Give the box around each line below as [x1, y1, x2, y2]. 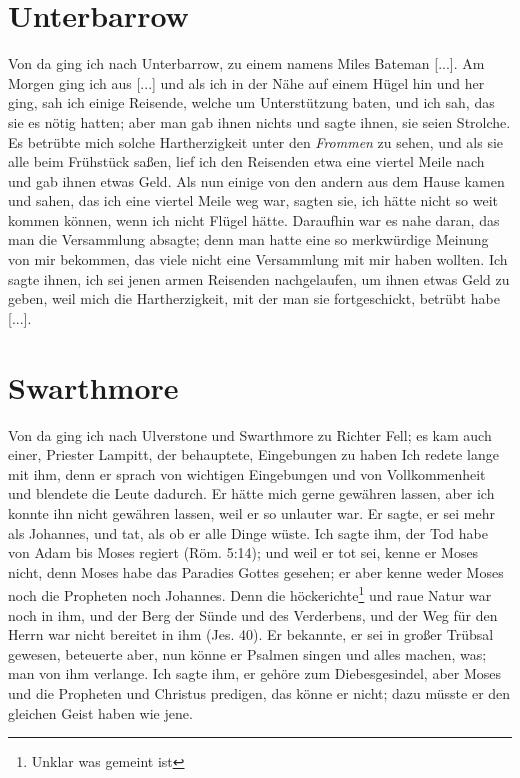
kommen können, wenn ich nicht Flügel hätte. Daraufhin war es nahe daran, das [8, 209, 500, 230]
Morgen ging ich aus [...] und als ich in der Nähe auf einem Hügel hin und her [8, 72, 485, 93]
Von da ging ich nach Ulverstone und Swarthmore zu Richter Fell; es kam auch [8, 424, 492, 445]
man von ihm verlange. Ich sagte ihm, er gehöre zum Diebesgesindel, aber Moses [8, 663, 502, 684]
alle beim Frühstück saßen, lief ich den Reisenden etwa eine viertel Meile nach [8, 151, 485, 172]
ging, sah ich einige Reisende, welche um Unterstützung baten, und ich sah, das [8, 92, 495, 113]
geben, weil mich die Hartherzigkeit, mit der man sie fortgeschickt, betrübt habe [8, 288, 500, 309]
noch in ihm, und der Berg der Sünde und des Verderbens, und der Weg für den [8, 604, 498, 625]
